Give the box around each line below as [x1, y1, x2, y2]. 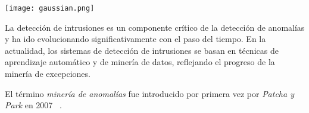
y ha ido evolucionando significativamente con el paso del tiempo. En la [5, 33, 266, 45]
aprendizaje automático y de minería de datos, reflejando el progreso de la [5, 56, 275, 68]
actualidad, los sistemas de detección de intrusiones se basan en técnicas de [5, 44, 279, 56]
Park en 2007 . [5, 99, 62, 111]
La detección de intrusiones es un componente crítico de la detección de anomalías [5, 21, 305, 33]
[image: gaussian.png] [5, 4, 95, 12]
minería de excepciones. [5, 67, 90, 80]
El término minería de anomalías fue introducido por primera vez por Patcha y [5, 87, 294, 99]
